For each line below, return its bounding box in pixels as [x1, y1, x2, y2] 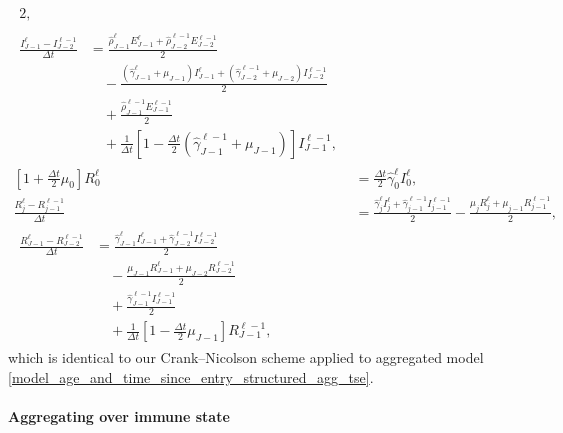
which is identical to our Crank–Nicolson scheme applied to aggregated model [8, 347, 484, 368]
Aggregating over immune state [8, 405, 230, 426]
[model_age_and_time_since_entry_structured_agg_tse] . [8, 366, 374, 387]
